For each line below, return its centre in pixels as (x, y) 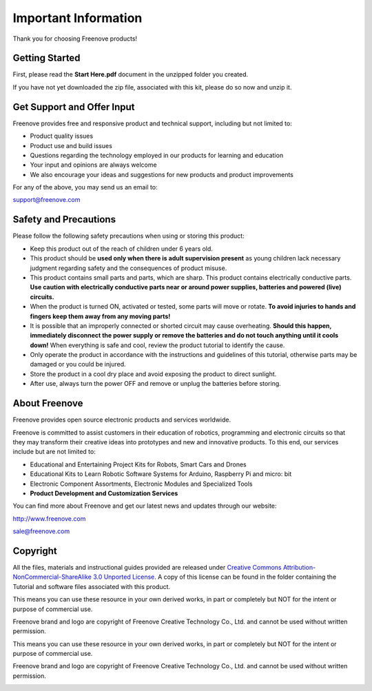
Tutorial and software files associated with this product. (92, 586)
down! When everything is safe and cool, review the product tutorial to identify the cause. (157, 345)
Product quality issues (61, 136)
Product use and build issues (71, 145)
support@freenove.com (46, 200)
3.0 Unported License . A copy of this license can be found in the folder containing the (215, 577)
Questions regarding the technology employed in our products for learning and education (157, 155)
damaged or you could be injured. (78, 364)
